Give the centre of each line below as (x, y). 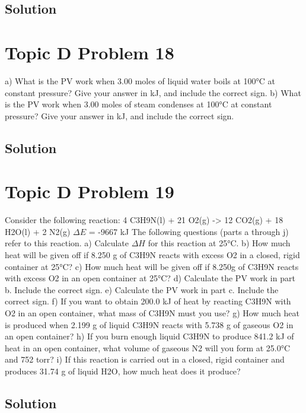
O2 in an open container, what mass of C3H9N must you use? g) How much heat (152, 312)
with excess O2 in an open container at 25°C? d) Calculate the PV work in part (150, 278)
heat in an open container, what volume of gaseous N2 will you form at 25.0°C (148, 347)
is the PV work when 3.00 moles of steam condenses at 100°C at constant (138, 104)
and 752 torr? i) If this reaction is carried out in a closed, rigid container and (145, 359)
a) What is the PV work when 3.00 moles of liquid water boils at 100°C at (140, 80)
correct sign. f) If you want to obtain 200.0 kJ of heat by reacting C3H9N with (148, 301)
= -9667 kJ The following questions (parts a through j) (189, 231)
